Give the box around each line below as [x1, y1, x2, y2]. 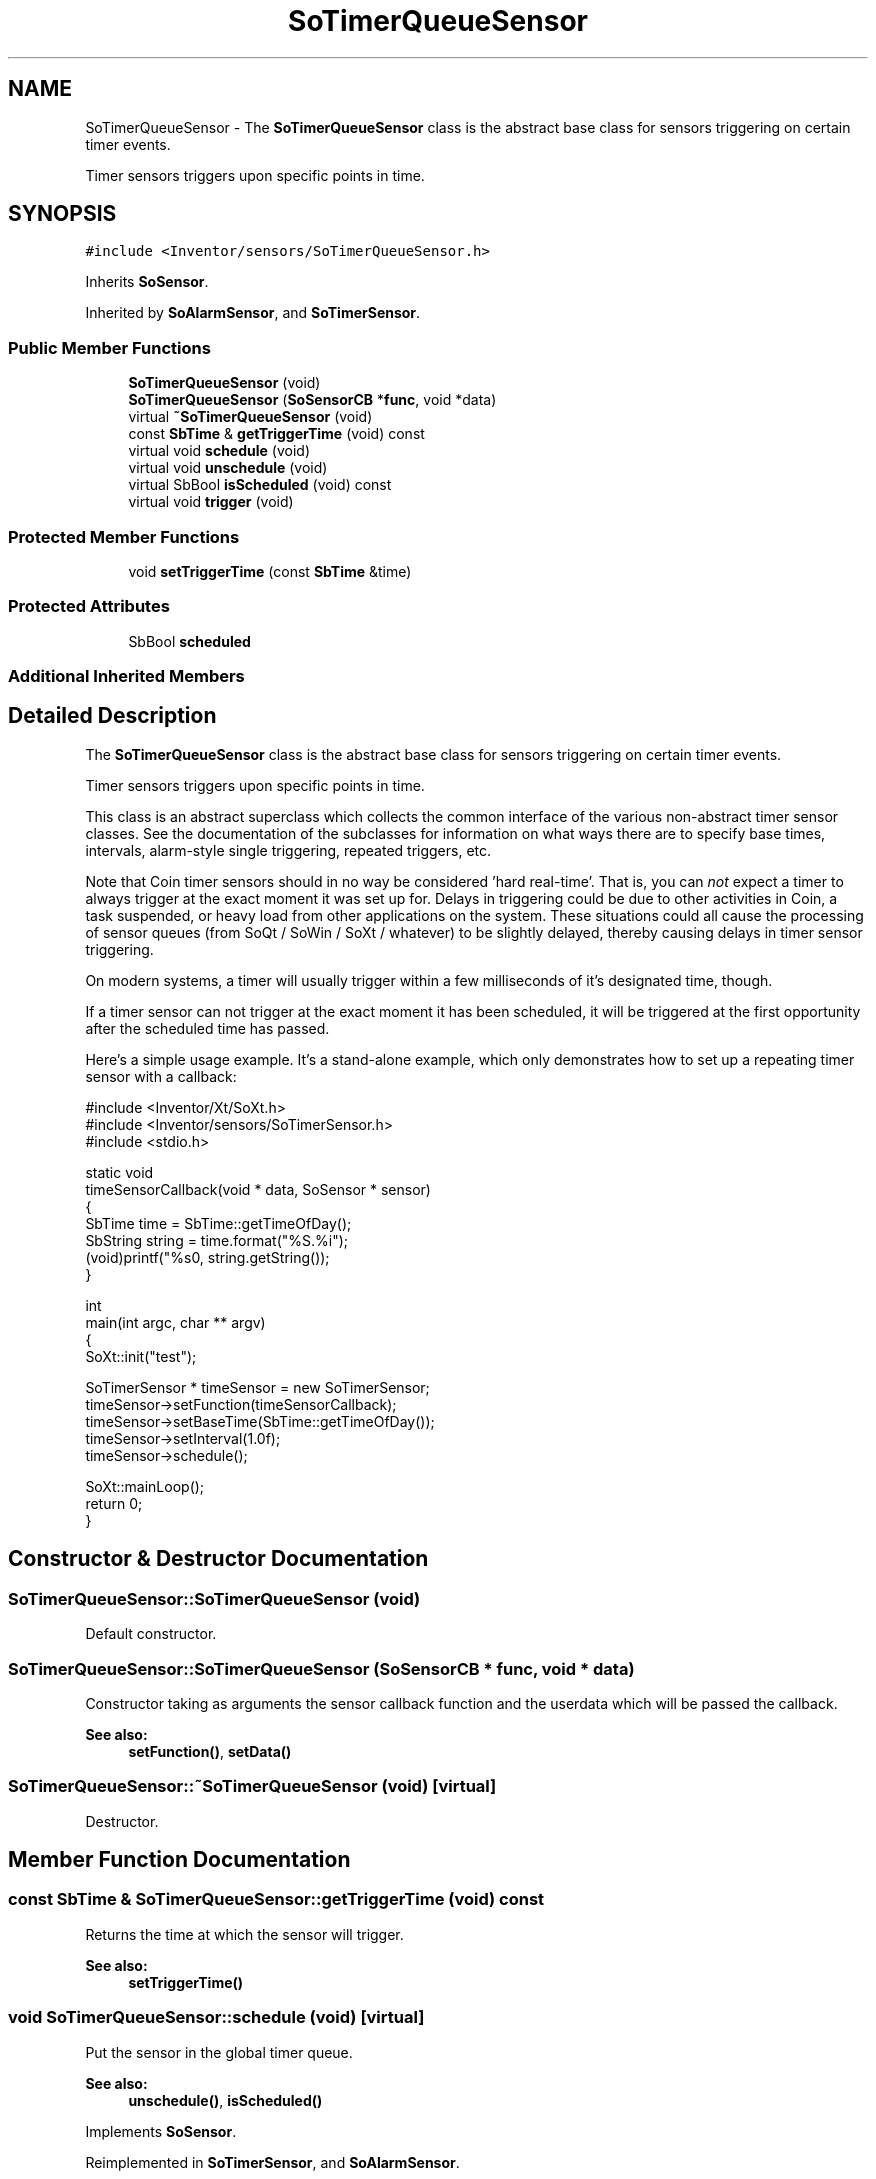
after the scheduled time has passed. [85, 1019, 330, 1037]
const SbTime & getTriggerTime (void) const [128, 425, 425, 443]
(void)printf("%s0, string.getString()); [85, 1248, 330, 1266]
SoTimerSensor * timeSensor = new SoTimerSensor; [85, 1378, 430, 1396]
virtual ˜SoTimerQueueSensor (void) [128, 408, 373, 426]
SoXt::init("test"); [85, 1347, 197, 1365]
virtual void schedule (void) [128, 442, 310, 460]
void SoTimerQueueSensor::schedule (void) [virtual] [8, 2007, 425, 2028]
